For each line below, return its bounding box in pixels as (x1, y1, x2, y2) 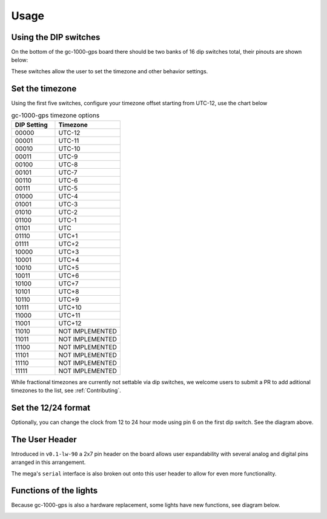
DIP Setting (15, 120, 48, 129)
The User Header (11, 434, 77, 445)
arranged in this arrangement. (11, 459, 86, 466)
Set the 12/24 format (11, 402, 91, 413)
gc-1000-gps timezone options (11, 111, 100, 120)
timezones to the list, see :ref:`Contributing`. (11, 387, 121, 394)
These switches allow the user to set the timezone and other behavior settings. (11, 67, 208, 75)
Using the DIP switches (11, 32, 101, 42)
